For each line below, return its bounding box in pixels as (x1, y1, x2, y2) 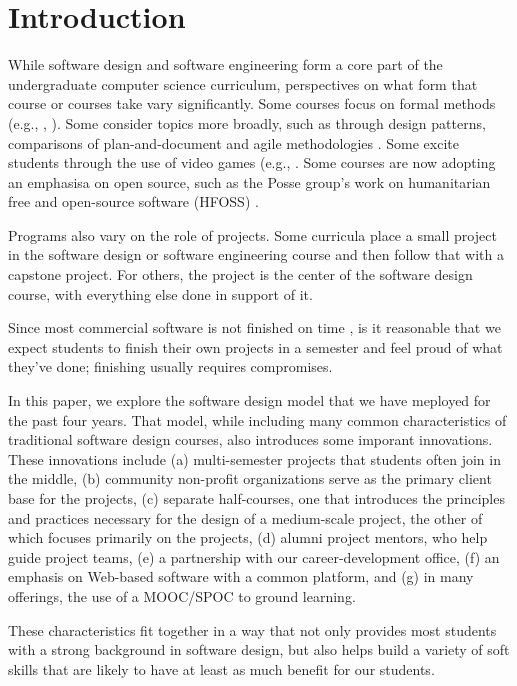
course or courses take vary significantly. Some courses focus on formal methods (8, 93, 496, 114)
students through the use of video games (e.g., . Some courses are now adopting (8, 152, 496, 173)
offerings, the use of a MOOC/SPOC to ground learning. (8, 585, 356, 606)
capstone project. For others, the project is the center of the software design (8, 264, 473, 285)
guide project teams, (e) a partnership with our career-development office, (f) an (8, 546, 500, 567)
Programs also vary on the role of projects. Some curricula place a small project (8, 224, 497, 245)
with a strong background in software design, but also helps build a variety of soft (8, 639, 510, 660)
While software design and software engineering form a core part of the (8, 54, 443, 75)
